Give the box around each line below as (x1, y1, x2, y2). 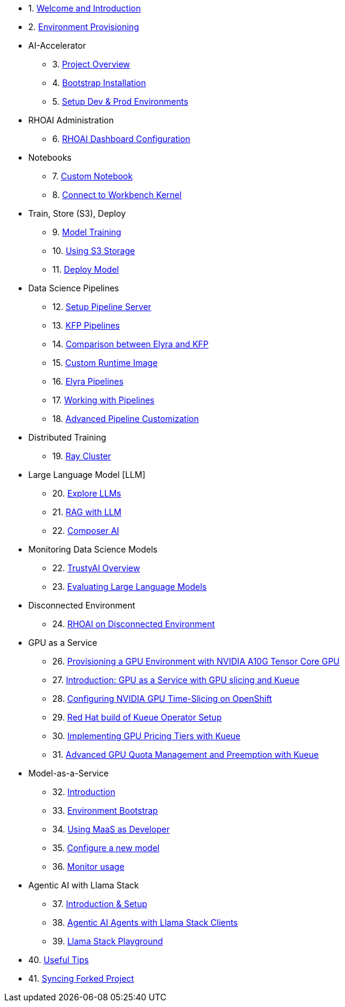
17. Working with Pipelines (52, 395, 154, 405)
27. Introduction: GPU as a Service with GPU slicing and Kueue (52, 675, 300, 685)
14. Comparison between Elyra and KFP (52, 339, 209, 349)
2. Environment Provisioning (28, 22, 139, 32)
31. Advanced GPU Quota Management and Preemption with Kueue (52, 749, 319, 760)
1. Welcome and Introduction (28, 3, 141, 13)
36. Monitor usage (52, 861, 124, 872)
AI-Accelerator (28, 40, 86, 51)
